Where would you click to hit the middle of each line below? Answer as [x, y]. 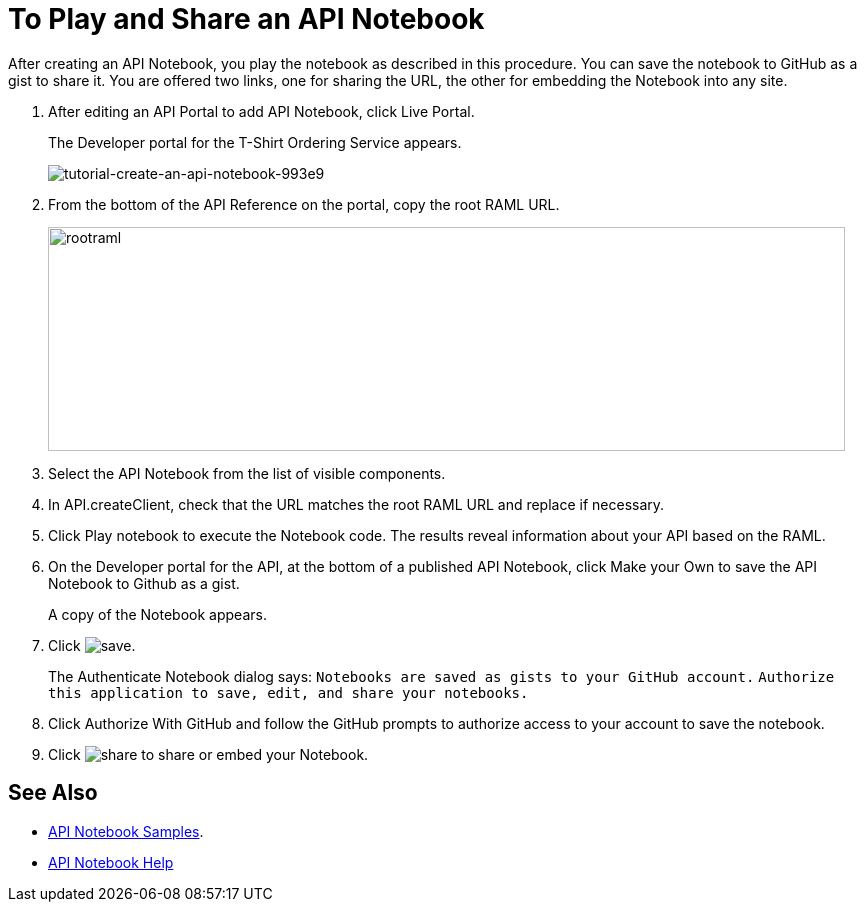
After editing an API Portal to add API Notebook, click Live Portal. [261, 111]
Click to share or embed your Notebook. [208, 754]
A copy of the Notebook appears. [157, 614]
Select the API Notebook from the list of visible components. [247, 473]
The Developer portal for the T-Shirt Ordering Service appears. [255, 142]
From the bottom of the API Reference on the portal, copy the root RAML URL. [304, 204]
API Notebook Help [111, 862]
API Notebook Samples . [126, 831]
